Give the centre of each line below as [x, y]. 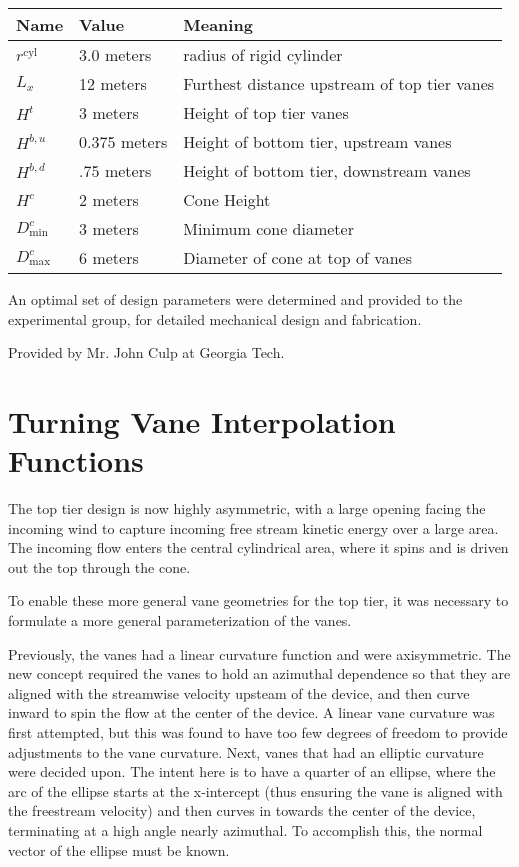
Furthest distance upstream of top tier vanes [339, 83]
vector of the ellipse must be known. [119, 849]
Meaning [218, 24]
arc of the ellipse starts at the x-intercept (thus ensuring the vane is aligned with [255, 790]
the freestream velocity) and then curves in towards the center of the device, [242, 810]
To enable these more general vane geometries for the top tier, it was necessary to [258, 600]
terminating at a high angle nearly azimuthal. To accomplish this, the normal [245, 830]
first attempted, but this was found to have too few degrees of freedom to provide [258, 732]
